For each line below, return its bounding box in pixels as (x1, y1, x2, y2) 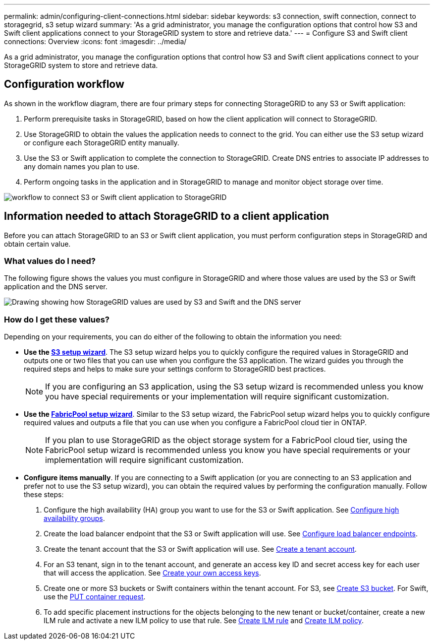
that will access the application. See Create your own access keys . (44, 569, 261, 578)
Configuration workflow (4, 78, 124, 91)
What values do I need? (4, 256, 96, 266)
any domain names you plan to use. (24, 162, 140, 171)
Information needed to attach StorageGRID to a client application (4, 210, 329, 223)
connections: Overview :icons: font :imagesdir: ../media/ (4, 37, 187, 46)
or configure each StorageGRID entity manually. (24, 138, 179, 147)
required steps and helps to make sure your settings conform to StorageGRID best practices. (24, 365, 326, 374)
